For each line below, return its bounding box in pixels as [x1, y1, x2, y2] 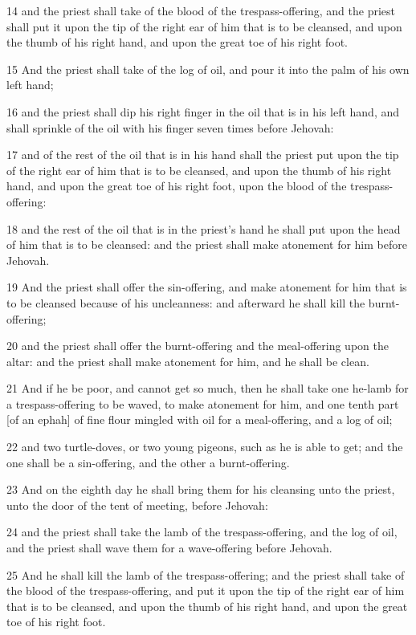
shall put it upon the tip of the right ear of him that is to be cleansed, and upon [6, 18, 402, 35]
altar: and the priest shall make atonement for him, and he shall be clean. [6, 352, 369, 369]
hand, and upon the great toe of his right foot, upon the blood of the [6, 177, 347, 194]
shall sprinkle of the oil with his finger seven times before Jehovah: [6, 119, 334, 136]
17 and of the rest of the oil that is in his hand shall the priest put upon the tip [6, 146, 399, 163]
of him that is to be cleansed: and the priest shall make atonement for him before [6, 236, 407, 253]
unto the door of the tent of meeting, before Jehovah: [6, 496, 268, 513]
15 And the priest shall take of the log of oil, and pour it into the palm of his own [6, 60, 410, 77]
